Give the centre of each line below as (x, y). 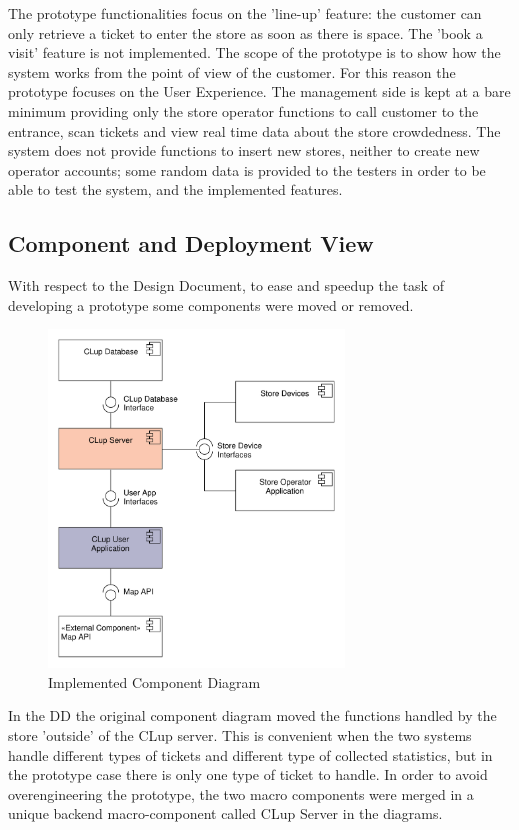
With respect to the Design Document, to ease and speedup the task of (226, 285)
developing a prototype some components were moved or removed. (211, 304)
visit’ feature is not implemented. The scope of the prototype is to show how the (254, 52)
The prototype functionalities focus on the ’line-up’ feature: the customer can (245, 13)
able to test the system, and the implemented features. (175, 189)
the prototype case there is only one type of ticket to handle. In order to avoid (248, 774)
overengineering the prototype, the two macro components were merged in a (241, 793)
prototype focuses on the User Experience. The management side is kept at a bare (259, 91)
